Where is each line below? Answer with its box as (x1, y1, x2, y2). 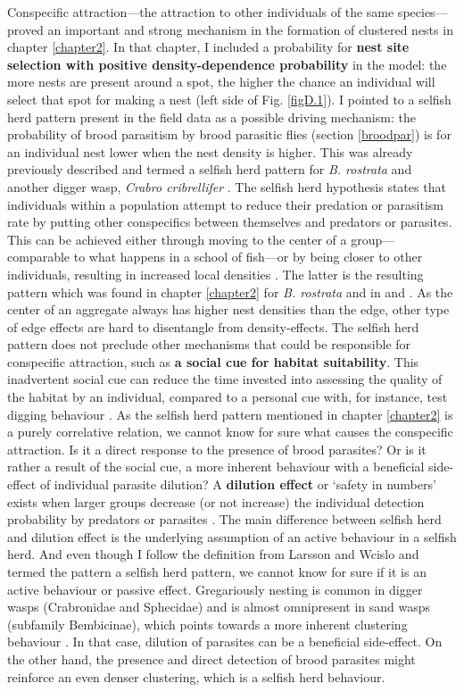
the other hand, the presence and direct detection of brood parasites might (7, 649, 416, 668)
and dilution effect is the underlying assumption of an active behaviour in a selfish (7, 527, 457, 546)
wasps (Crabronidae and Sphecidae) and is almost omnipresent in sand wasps (7, 597, 431, 616)
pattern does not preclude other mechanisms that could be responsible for (7, 335, 411, 354)
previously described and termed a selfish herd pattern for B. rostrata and (7, 160, 412, 179)
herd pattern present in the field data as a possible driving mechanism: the (7, 107, 416, 126)
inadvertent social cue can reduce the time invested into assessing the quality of (7, 370, 443, 388)
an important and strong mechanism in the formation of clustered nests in (47, 20, 453, 38)
